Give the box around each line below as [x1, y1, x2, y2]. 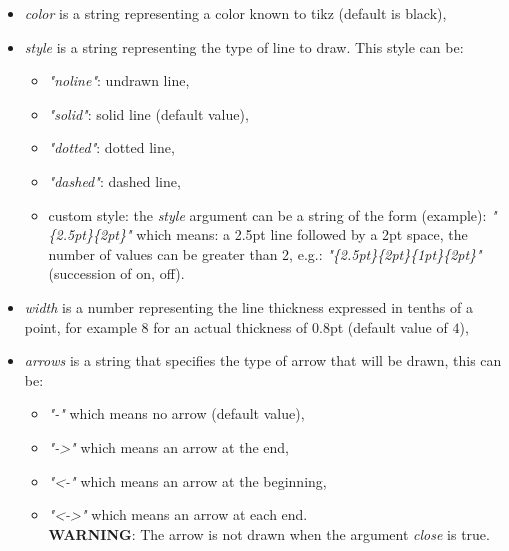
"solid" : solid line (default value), [48, 103, 249, 124]
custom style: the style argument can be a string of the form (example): [48, 204, 487, 225]
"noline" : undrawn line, [48, 70, 190, 91]
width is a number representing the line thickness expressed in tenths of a [24, 296, 473, 317]
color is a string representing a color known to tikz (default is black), [24, 3, 447, 23]
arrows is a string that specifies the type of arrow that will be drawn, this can [24, 350, 502, 371]
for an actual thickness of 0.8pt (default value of [153, 316, 448, 337]
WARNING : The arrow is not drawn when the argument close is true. [48, 523, 490, 544]
